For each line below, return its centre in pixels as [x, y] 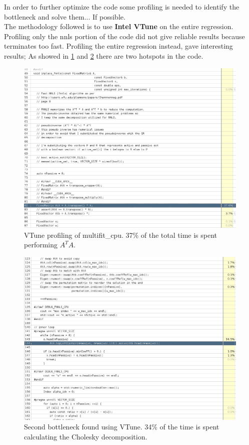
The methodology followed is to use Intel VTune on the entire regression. [119, 26]
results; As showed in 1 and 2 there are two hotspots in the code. [104, 55]
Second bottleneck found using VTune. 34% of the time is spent [122, 427]
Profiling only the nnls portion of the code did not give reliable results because [124, 36]
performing [41, 245]
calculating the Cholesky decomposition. [86, 436]
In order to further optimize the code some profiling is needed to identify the [122, 7]
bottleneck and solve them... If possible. [65, 16]
